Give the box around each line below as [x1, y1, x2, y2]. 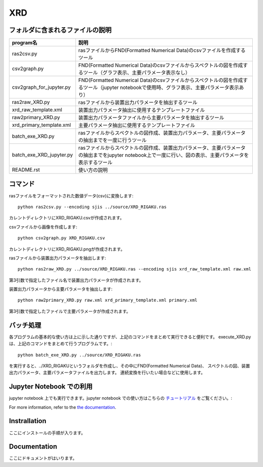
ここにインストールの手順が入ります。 [9, 429, 86, 436]
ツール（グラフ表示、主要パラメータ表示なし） [83, 69, 190, 76]
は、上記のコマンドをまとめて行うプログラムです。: [9, 341, 112, 347]
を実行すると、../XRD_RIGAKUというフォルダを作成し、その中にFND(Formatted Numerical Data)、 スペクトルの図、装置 [9, 363, 250, 369]
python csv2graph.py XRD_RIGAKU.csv [18, 235, 105, 241]
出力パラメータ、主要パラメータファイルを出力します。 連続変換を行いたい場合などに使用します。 [9, 370, 206, 375]
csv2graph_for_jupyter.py [12, 84, 71, 91]
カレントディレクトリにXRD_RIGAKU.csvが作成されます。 [9, 215, 124, 221]
